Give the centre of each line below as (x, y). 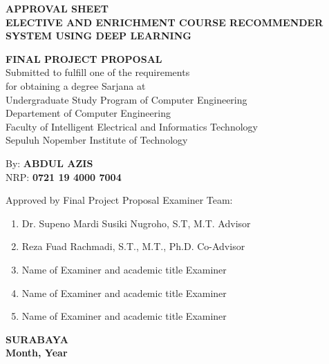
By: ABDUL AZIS (49, 163)
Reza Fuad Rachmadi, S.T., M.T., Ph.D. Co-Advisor (133, 246)
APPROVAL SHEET (57, 8)
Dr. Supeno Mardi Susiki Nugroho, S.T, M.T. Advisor (136, 223)
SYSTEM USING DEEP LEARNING (98, 36)
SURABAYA (37, 339)
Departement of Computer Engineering (88, 113)
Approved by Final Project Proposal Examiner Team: (119, 200)
